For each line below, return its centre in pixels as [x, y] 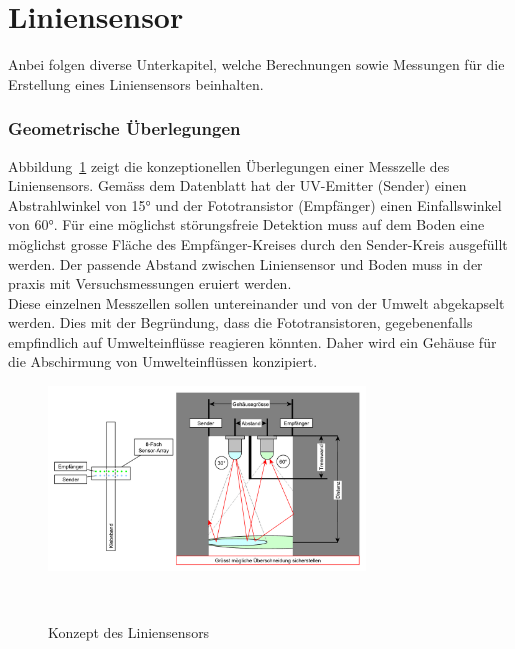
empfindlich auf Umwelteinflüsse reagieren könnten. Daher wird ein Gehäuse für [252, 341]
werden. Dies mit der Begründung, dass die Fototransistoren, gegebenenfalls [240, 322]
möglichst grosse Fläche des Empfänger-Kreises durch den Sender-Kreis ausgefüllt [258, 243]
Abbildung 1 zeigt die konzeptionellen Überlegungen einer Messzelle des [229, 165]
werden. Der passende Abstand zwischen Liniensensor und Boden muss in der [245, 263]
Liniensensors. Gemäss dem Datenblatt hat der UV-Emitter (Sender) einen [237, 185]
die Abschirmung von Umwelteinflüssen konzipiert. [163, 361]
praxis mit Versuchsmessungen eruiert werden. [150, 283]
